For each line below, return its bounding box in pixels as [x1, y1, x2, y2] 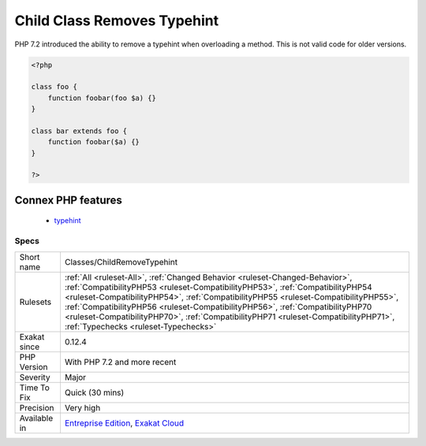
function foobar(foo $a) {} [47, 93, 157, 102]
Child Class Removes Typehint [14, 12, 219, 29]
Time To [19, 382, 50, 393]
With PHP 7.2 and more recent [64, 356, 177, 367]
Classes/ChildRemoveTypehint [64, 256, 178, 267]
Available [19, 412, 54, 423]
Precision [19, 402, 54, 413]
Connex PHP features [14, 193, 122, 206]
